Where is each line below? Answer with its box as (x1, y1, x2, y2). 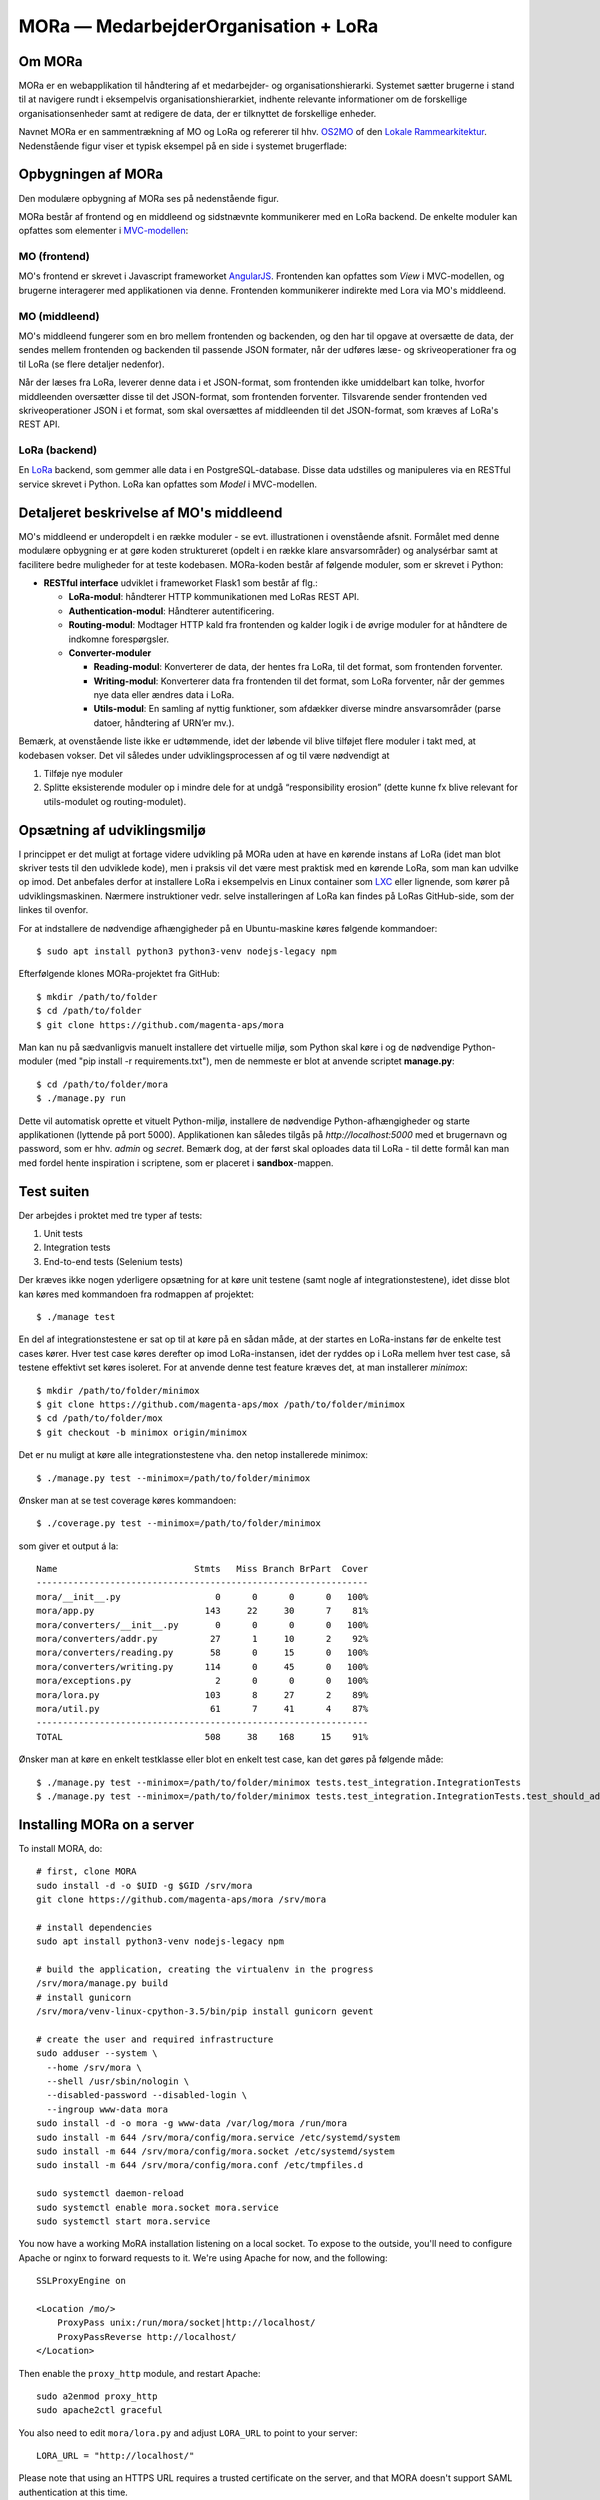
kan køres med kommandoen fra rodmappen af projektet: (18, 1288, 255, 1300)
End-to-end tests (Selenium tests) (43, 1255, 184, 1267)
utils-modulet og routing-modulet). (43, 795, 187, 807)
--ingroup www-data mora (46, 2103, 169, 2115)
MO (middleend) (18, 309, 100, 323)
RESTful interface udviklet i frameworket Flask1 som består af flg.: (43, 576, 319, 589)
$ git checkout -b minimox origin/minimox (36, 1426, 248, 1438)
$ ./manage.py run (36, 1093, 127, 1104)
